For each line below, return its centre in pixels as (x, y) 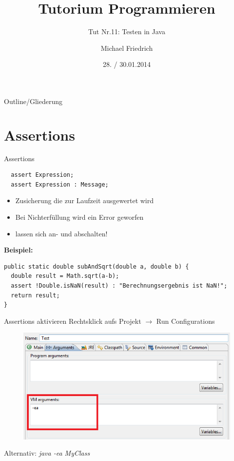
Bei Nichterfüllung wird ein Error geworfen (79, 217)
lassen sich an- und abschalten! (61, 233)
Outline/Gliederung (33, 101)
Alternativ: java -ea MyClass (47, 453)
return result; (35, 295)
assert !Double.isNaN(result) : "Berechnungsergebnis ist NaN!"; (119, 285)
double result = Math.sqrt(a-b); (65, 276)
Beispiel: (19, 250)
